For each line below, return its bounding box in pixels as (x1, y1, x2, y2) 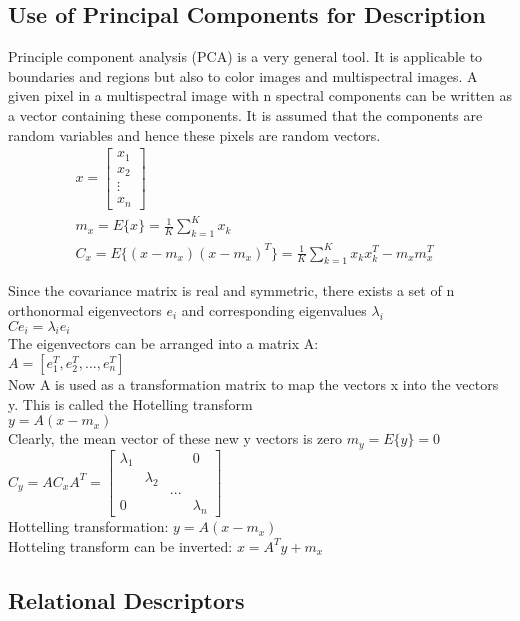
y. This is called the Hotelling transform (8, 393, 253, 414)
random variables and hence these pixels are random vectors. (8, 124, 381, 145)
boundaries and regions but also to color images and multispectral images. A (8, 65, 478, 86)
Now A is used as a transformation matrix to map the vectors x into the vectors (8, 373, 499, 394)
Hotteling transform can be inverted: (8, 535, 233, 556)
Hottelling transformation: (8, 516, 169, 537)
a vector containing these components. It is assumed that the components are (8, 104, 483, 125)
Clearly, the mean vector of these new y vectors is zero (8, 428, 342, 449)
